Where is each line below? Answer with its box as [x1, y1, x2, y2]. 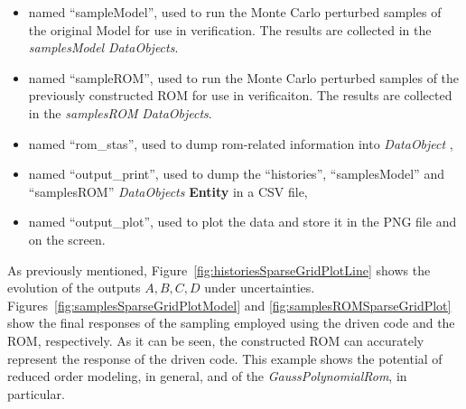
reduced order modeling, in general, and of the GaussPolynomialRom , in [7, 367, 407, 386]
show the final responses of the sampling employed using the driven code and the [7, 313, 455, 332]
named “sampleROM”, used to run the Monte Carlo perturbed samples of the [28, 68, 460, 87]
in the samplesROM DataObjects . [28, 103, 212, 122]
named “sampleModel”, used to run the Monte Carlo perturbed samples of [28, 3, 442, 21]
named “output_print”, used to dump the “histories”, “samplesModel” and [28, 164, 444, 183]
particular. [7, 384, 65, 403]
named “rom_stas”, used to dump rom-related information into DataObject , [28, 134, 453, 153]
